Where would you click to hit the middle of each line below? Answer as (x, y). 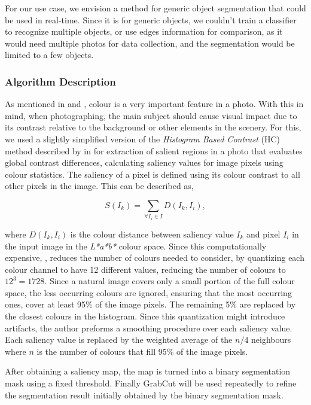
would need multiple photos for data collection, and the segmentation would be (150, 43)
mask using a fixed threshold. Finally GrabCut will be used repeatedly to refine (151, 383)
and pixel (263, 234)
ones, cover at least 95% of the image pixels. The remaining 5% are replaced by (150, 304)
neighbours (271, 339)
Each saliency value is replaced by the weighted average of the (119, 339)
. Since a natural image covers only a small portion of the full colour (170, 281)
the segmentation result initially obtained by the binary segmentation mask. (144, 395)
